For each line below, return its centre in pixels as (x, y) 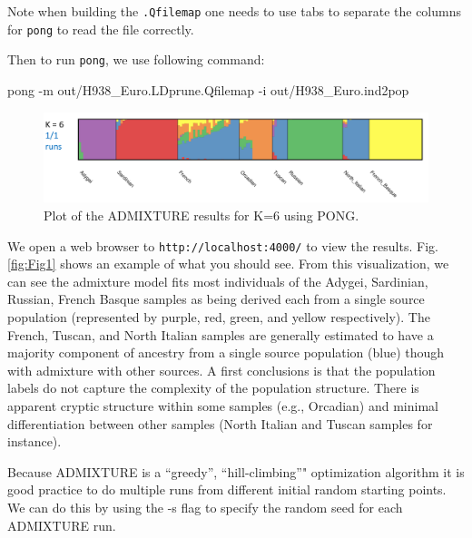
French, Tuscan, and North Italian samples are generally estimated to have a (221, 334)
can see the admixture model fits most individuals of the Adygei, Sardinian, (218, 281)
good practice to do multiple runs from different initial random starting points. (227, 489)
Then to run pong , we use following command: (136, 59)
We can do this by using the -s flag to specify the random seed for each (205, 507)
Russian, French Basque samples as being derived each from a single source (216, 299)
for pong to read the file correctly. (101, 29)
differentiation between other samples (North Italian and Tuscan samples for (220, 423)
